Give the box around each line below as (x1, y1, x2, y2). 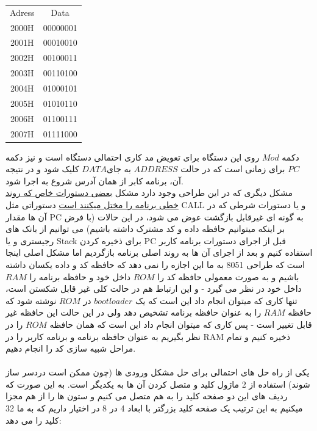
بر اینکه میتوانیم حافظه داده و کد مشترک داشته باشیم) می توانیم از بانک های (5, 222, 285, 235)
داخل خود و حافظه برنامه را (29, 270, 131, 283)
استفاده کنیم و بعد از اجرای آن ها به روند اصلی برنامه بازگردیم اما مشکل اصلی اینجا (5, 246, 313, 259)
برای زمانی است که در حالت (180, 162, 285, 175)
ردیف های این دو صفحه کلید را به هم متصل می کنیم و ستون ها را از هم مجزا (5, 389, 288, 402)
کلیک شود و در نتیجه (5, 162, 79, 175)
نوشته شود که (5, 294, 57, 306)
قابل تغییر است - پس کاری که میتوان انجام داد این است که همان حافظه (49, 317, 312, 330)
